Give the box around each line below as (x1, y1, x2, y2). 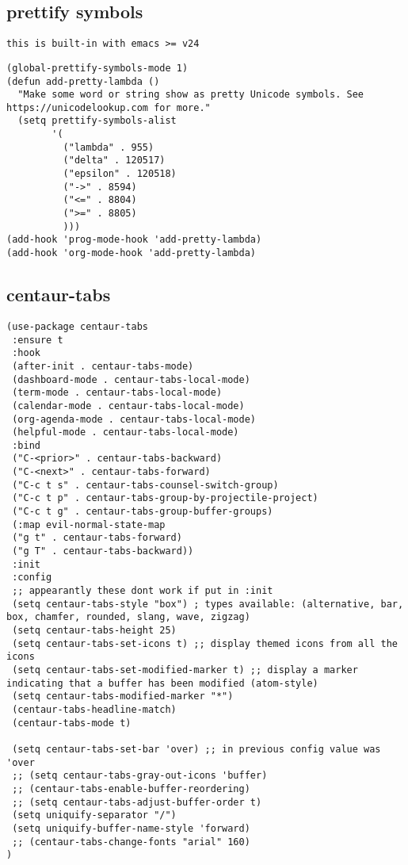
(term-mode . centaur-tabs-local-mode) (12, 387, 223, 399)
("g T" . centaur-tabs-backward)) (12, 545, 194, 557)
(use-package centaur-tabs (6, 320, 148, 332)
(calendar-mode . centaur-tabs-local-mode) (12, 400, 245, 411)
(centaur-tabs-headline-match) (12, 703, 177, 715)
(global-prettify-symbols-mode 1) (6, 62, 189, 74)
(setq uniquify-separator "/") (12, 810, 177, 821)
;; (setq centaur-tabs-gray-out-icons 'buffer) (12, 770, 268, 782)
